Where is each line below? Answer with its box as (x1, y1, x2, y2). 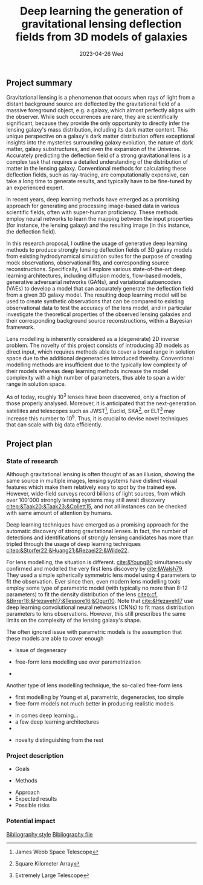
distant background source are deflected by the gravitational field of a (6, 100, 181, 107)
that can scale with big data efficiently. (6, 421, 103, 428)
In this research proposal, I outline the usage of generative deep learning (6, 240, 187, 247)
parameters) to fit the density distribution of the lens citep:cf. (6, 591, 158, 598)
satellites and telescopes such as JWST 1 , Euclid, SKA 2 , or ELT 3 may (6, 406, 175, 414)
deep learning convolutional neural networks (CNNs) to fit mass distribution (6, 604, 195, 611)
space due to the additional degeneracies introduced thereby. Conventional (6, 355, 195, 362)
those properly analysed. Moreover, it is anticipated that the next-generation (6, 400, 196, 407)
